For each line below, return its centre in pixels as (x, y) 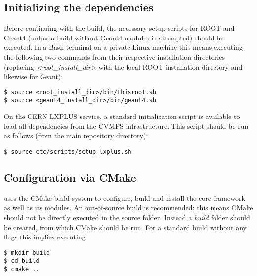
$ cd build (22, 261)
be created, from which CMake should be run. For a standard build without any (125, 227)
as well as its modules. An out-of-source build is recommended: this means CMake (128, 208)
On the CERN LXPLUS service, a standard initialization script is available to (122, 116)
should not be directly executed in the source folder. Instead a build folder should (127, 217)
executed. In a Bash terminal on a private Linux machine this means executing (123, 47)
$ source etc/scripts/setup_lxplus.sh (68, 151)
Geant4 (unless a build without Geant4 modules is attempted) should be (114, 37)
